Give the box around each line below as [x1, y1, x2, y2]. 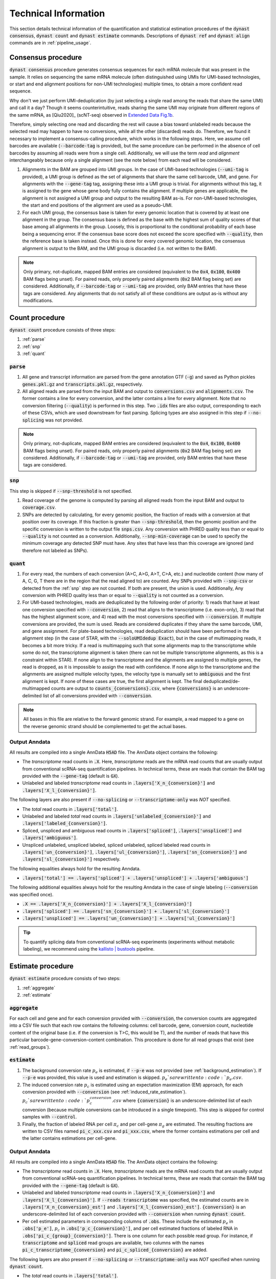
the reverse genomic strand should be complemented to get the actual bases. [23, 723, 187, 729]
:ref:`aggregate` [22, 985, 56, 991]
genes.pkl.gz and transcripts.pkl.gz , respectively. [22, 381, 143, 387]
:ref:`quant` [22, 350, 46, 357]
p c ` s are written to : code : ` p [22, 1098, 90, 1105]
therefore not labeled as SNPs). [22, 547, 88, 554]
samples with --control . [22, 1114, 77, 1120]
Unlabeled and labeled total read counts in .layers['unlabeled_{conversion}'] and [22, 813, 211, 819]
